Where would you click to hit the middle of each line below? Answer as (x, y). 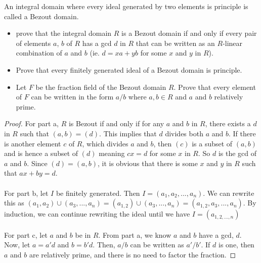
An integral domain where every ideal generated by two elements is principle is (126, 6)
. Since (37, 163)
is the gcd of (237, 153)
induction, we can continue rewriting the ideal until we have (97, 214)
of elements (33, 43)
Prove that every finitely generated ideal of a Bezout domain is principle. (129, 69)
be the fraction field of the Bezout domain (101, 87)
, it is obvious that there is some (147, 163)
